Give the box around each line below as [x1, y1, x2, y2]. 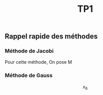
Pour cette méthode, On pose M [5, 59, 72, 65]
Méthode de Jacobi [5, 47, 54, 54]
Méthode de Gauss [5, 72, 53, 79]
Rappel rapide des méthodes [5, 32, 98, 41]
